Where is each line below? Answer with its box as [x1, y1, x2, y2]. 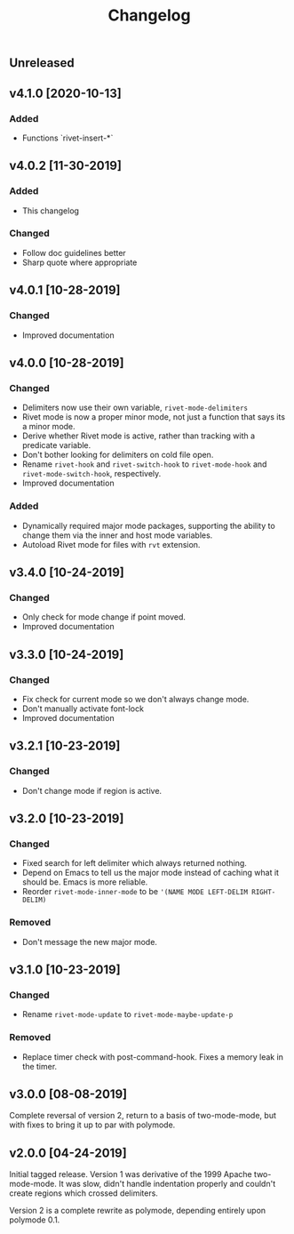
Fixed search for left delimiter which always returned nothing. [21, 858, 247, 869]
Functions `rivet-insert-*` [21, 132, 114, 143]
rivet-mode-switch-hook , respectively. [21, 469, 162, 479]
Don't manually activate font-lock [21, 703, 145, 714]
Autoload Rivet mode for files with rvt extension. [21, 539, 201, 549]
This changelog [21, 205, 80, 216]
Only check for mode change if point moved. [21, 612, 187, 622]
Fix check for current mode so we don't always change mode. [21, 693, 250, 704]
